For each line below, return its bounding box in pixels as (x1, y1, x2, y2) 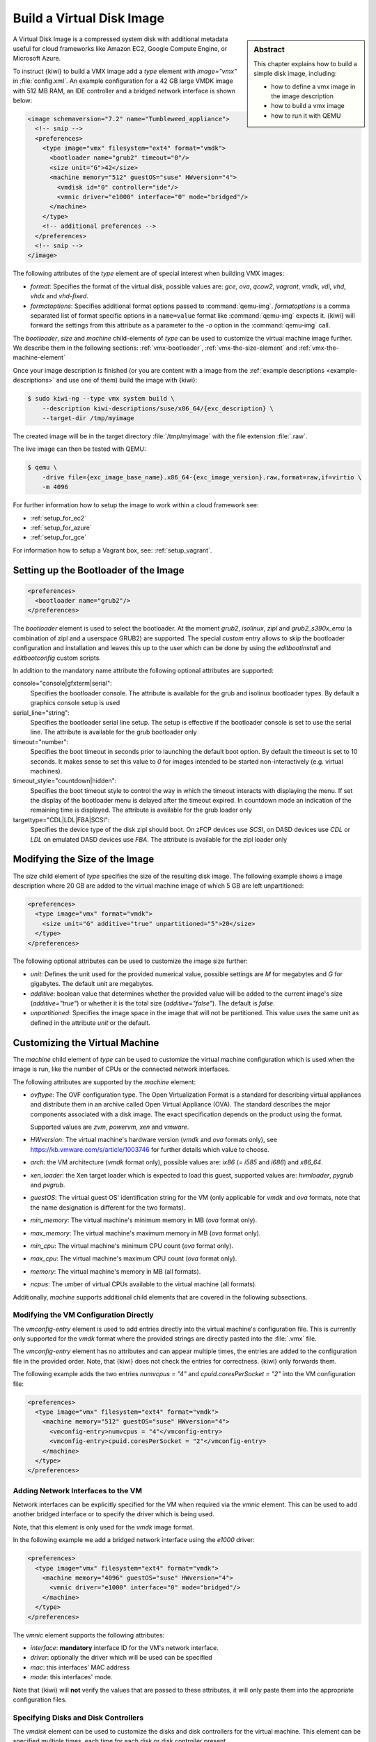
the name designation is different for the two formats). (30, 1203, 186, 1212)
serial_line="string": (13, 708, 70, 717)
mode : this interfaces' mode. (30, 1673, 113, 1681)
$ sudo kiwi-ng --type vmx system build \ (27, 394, 175, 403)
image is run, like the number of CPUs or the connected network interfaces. (13, 1065, 230, 1073)
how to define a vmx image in (271, 82, 356, 91)
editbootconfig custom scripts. (13, 654, 101, 662)
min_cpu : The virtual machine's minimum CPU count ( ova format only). (30, 1241, 233, 1250)
